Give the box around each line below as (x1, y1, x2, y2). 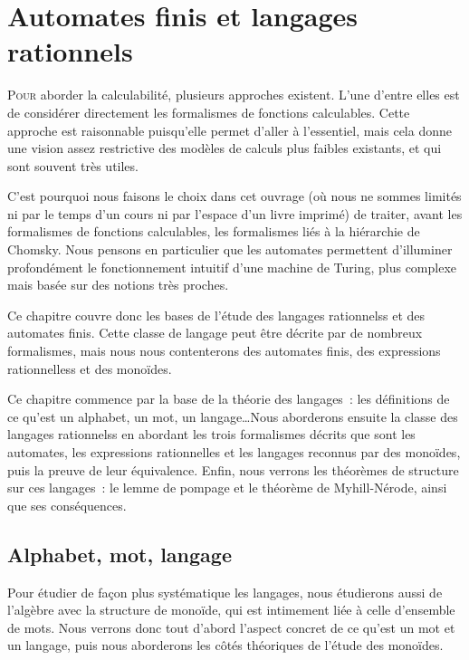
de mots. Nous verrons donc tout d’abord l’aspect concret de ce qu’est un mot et (7, 617, 455, 636)
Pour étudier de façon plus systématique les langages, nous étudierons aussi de (7, 582, 443, 601)
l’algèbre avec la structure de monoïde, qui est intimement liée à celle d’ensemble (7, 600, 455, 619)
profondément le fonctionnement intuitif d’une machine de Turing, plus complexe (7, 257, 457, 276)
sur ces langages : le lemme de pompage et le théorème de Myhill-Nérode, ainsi (7, 478, 447, 497)
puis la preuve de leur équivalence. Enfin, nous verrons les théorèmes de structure (7, 460, 459, 479)
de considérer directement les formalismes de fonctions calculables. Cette (7, 102, 410, 121)
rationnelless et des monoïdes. (7, 359, 172, 378)
